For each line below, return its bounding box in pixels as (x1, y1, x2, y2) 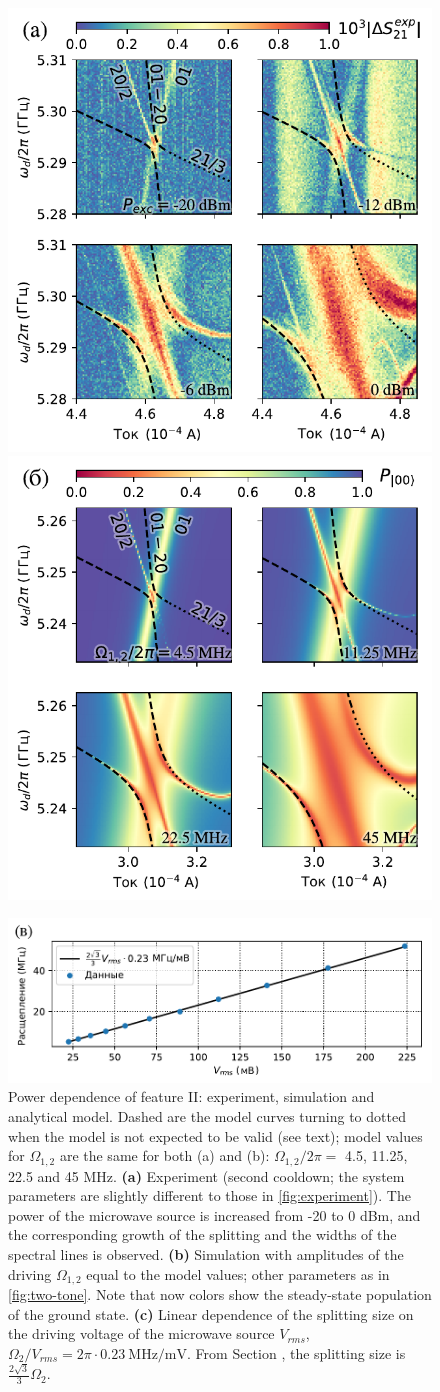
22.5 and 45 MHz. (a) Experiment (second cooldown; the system (8, 1165, 405, 1186)
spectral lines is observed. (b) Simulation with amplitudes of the (8, 1243, 404, 1264)
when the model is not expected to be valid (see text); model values (8, 1125, 423, 1146)
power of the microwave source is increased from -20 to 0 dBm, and (8, 1204, 421, 1225)
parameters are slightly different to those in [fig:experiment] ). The (8, 1185, 411, 1206)
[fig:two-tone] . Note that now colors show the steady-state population (8, 1284, 432, 1304)
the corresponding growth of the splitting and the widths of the (8, 1224, 397, 1245)
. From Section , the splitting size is (187, 1342, 406, 1363)
